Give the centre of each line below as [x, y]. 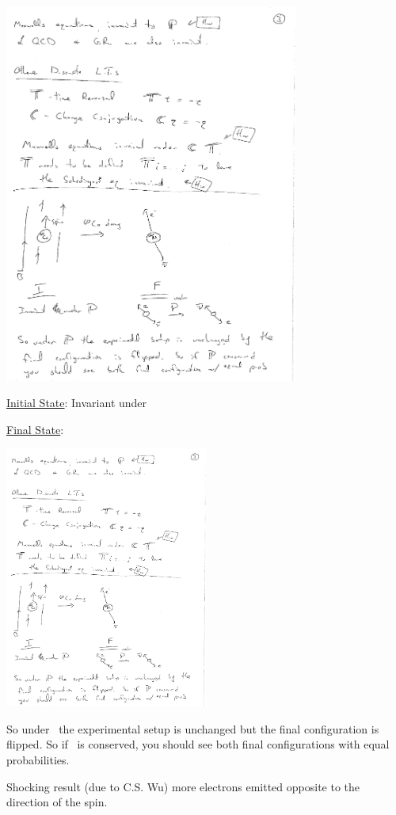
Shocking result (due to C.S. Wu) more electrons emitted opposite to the [183, 786]
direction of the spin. [57, 802]
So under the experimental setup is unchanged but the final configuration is [193, 728]
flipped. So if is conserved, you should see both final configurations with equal [198, 744]
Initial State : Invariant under [77, 403]
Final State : [35, 429]
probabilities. [38, 760]
